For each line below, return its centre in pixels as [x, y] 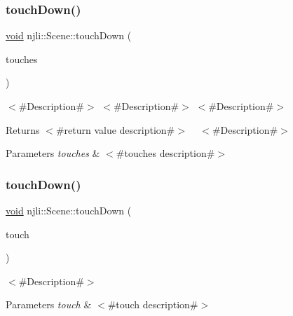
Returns [23, 129]
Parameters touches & [53, 153]
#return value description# [115, 129]
